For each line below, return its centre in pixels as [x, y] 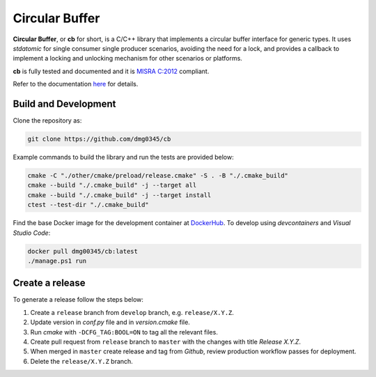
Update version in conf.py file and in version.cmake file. [110, 322]
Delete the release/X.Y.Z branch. [82, 361]
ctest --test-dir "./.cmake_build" [88, 205]
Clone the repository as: [47, 121]
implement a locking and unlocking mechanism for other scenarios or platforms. [128, 59]
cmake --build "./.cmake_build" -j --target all [112, 185]
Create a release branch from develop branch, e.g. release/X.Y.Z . [132, 312]
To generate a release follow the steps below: [78, 300]
